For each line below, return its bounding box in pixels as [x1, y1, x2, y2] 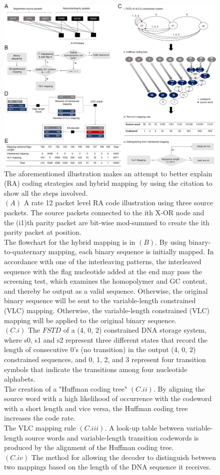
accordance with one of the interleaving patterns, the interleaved [4, 256, 201, 266]
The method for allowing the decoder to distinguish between [31, 452, 216, 462]
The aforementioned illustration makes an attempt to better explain [4, 168, 212, 178]
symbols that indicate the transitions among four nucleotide [4, 364, 187, 374]
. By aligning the [153, 383, 205, 394]
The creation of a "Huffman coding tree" [4, 383, 127, 394]
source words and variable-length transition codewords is [25, 432, 199, 443]
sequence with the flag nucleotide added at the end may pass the [4, 266, 202, 276]
